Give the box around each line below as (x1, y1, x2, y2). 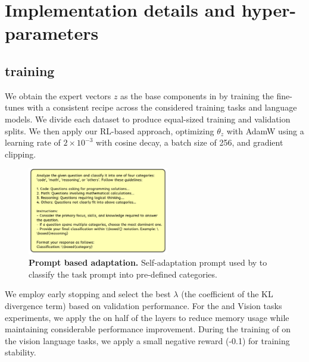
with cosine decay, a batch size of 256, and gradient (96, 136, 283, 149)
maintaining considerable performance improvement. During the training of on (5, 323, 291, 335)
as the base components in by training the (120, 89, 274, 102)
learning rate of (5, 136, 61, 149)
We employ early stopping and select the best (5, 288, 171, 300)
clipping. (5, 147, 36, 160)
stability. (5, 346, 36, 358)
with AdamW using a (226, 124, 304, 137)
